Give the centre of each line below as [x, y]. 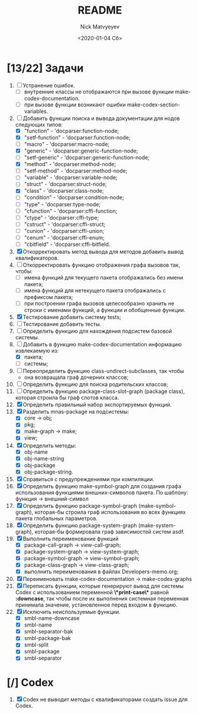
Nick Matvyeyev [100, 27]
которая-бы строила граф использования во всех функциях [110, 512]
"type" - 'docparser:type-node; [62, 204]
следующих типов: [39, 124]
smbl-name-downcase [52, 618]
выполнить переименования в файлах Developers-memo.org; [101, 572]
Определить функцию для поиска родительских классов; [95, 384]
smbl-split [36, 645]
